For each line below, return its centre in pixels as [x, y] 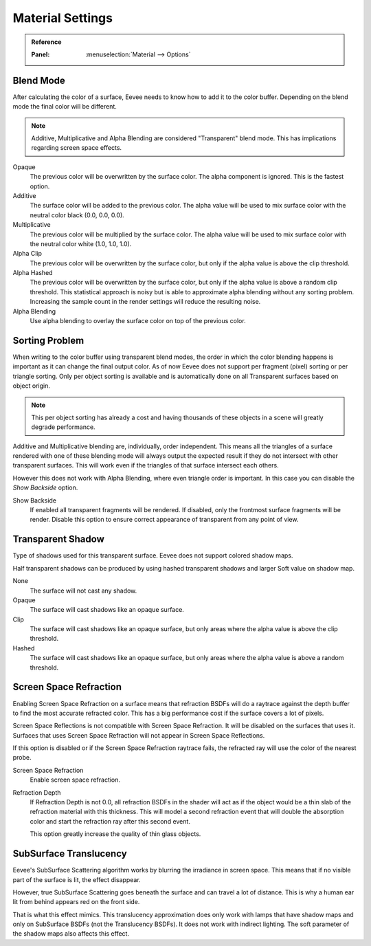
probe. [22, 758]
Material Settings [63, 18]
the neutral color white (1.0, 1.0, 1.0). [81, 243]
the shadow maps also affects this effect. [71, 934]
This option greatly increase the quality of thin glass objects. [115, 834]
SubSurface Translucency [70, 854]
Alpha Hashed [33, 273]
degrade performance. [63, 427]
